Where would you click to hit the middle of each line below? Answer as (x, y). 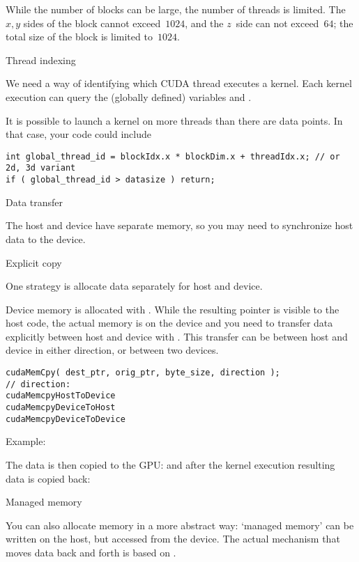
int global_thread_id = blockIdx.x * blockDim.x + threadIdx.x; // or (173, 156)
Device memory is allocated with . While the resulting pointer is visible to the (173, 309)
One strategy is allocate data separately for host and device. (134, 286)
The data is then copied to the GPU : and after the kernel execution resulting (170, 464)
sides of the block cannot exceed (92, 23)
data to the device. (46, 239)
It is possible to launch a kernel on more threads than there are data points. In (174, 120)
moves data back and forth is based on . (91, 552)
